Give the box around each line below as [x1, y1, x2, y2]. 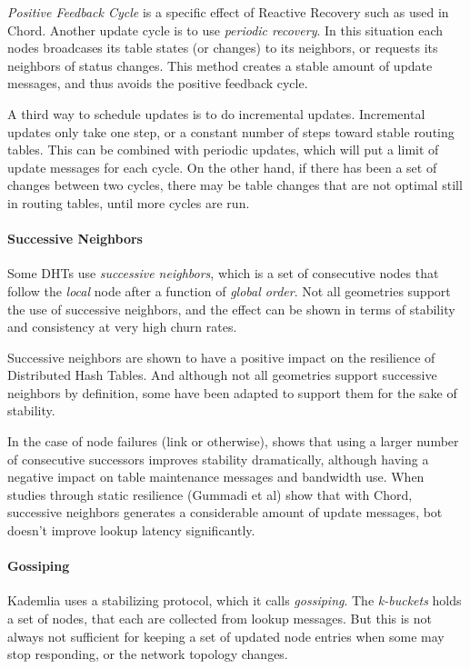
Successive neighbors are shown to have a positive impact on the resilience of [7, 347, 435, 366]
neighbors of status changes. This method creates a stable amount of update [7, 55, 433, 75]
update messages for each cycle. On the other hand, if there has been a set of [7, 157, 437, 176]
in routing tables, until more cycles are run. [7, 193, 250, 212]
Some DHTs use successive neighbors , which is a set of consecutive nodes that [7, 264, 439, 283]
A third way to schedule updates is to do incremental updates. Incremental [7, 104, 425, 123]
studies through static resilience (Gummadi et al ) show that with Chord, [7, 484, 413, 504]
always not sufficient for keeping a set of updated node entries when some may [7, 626, 445, 645]
